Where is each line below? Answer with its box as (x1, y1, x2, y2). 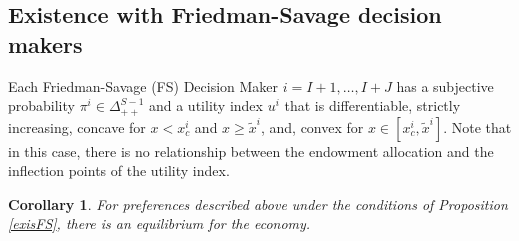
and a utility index (148, 95, 263, 116)
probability (8, 95, 75, 116)
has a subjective (396, 75, 494, 96)
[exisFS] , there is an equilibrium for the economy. (8, 213, 311, 234)
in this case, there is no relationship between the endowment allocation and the (8, 140, 494, 161)
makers (8, 28, 83, 59)
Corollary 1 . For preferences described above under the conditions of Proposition (8, 193, 508, 214)
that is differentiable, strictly (284, 95, 461, 116)
